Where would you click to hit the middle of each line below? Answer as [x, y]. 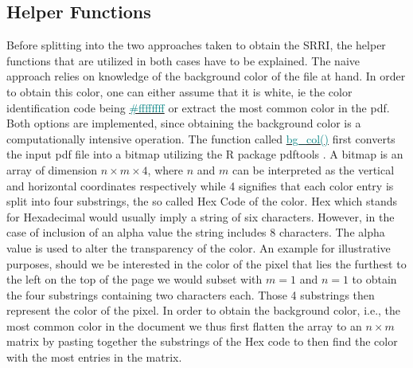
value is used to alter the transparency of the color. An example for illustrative [199, 247]
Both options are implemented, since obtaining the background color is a [184, 123]
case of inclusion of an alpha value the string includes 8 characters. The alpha [196, 232]
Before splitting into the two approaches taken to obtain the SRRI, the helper [196, 45]
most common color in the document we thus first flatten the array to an [184, 325]
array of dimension [52, 169]
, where [165, 169]
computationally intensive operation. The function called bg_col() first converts [201, 138]
